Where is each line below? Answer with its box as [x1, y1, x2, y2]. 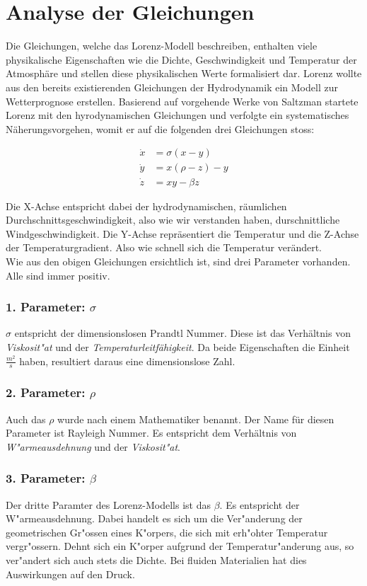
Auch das [6, 411, 46, 426]
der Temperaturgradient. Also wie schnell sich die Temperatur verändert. [6, 240, 322, 255]
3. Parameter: [6, 469, 86, 487]
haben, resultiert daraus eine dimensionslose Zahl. [19, 353, 235, 368]
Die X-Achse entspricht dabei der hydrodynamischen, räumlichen [6, 198, 287, 213]
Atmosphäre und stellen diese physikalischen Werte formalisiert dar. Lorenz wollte [6, 66, 362, 81]
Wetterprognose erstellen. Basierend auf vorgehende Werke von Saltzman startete [6, 93, 359, 108]
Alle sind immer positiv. [6, 268, 110, 282]
